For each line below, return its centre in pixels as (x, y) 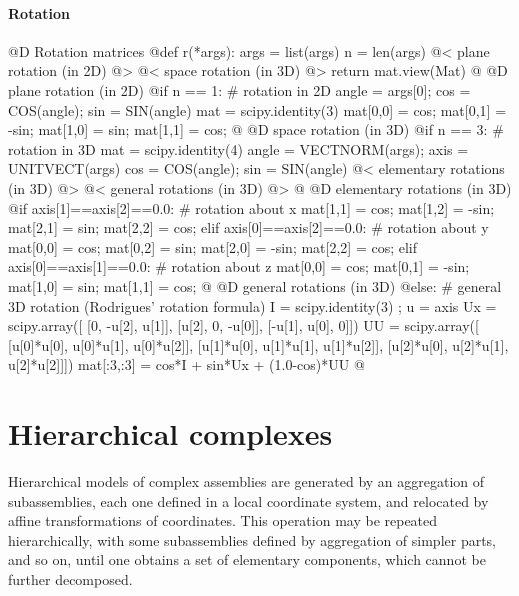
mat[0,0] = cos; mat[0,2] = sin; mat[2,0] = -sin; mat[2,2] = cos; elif (213, 246)
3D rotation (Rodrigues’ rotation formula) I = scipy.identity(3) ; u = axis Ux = (252, 305)
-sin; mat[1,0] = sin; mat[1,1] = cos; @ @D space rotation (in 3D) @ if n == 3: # (256, 129)
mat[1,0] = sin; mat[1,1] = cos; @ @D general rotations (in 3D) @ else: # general (255, 285)
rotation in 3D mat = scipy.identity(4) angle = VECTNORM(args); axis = (238, 148)
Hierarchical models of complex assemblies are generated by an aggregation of (246, 481)
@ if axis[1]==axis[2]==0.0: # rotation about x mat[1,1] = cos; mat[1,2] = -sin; (251, 207)
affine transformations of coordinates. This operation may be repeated (223, 520)
